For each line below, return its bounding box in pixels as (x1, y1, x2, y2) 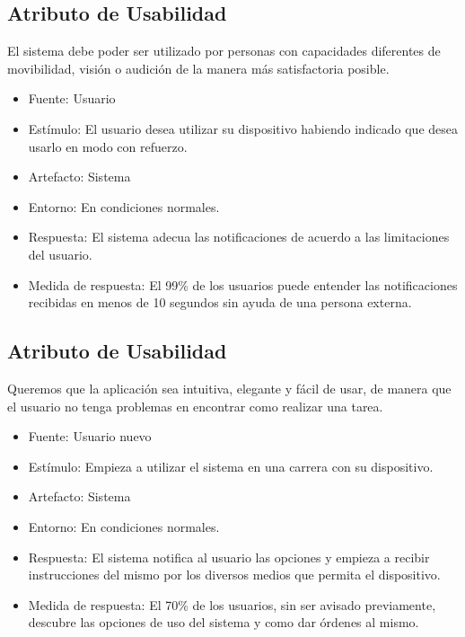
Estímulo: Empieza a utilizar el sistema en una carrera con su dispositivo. (28, 456, 434, 475)
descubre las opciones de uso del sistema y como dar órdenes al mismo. (28, 613, 419, 632)
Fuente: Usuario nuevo (28, 427, 152, 446)
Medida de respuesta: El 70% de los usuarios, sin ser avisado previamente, (28, 595, 436, 614)
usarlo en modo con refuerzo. (28, 137, 188, 155)
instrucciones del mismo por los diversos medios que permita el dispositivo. (28, 565, 441, 584)
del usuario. (28, 244, 92, 263)
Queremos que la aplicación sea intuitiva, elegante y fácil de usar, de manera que (7, 378, 452, 397)
